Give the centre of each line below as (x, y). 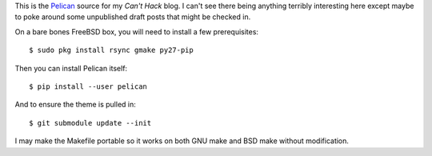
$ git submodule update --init (90, 123)
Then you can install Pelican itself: (71, 68)
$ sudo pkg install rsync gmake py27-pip (111, 50)
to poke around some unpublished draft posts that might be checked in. (133, 17)
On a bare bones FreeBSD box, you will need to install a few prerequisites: (137, 31)
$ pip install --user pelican (88, 86)
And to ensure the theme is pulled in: (75, 105)
